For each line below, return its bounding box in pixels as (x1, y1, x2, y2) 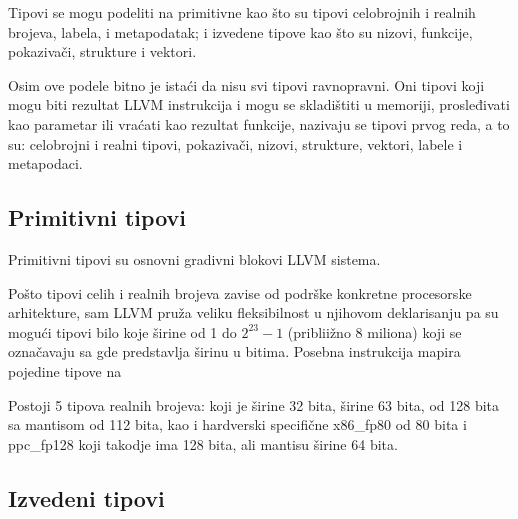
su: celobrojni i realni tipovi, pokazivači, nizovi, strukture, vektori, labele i (8, 133, 463, 154)
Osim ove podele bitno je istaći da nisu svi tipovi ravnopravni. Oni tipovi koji (8, 74, 485, 95)
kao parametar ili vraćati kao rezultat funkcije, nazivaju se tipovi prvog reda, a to (8, 113, 510, 134)
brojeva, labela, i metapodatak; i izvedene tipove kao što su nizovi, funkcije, (8, 21, 473, 42)
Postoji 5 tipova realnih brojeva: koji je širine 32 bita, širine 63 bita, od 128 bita (8, 394, 500, 415)
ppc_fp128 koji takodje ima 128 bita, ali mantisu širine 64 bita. (8, 433, 398, 454)
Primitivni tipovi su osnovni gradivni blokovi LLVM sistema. (8, 248, 381, 269)
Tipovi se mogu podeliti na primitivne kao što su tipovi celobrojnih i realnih (8, 2, 476, 22)
